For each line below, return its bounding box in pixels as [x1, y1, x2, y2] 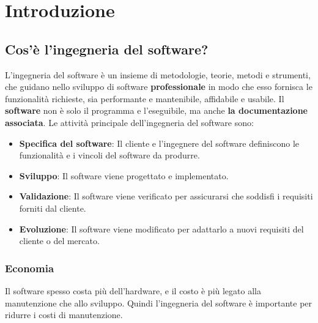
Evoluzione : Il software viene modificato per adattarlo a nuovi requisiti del [19, 222, 304, 235]
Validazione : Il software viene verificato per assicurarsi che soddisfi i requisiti [19, 190, 313, 202]
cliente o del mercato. [19, 234, 100, 247]
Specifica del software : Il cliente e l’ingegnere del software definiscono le [19, 136, 299, 149]
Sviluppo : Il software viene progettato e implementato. [19, 169, 229, 182]
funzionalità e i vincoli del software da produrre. [19, 149, 200, 161]
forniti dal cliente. [19, 201, 86, 214]
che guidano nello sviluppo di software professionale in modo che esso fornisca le [5, 80, 312, 93]
